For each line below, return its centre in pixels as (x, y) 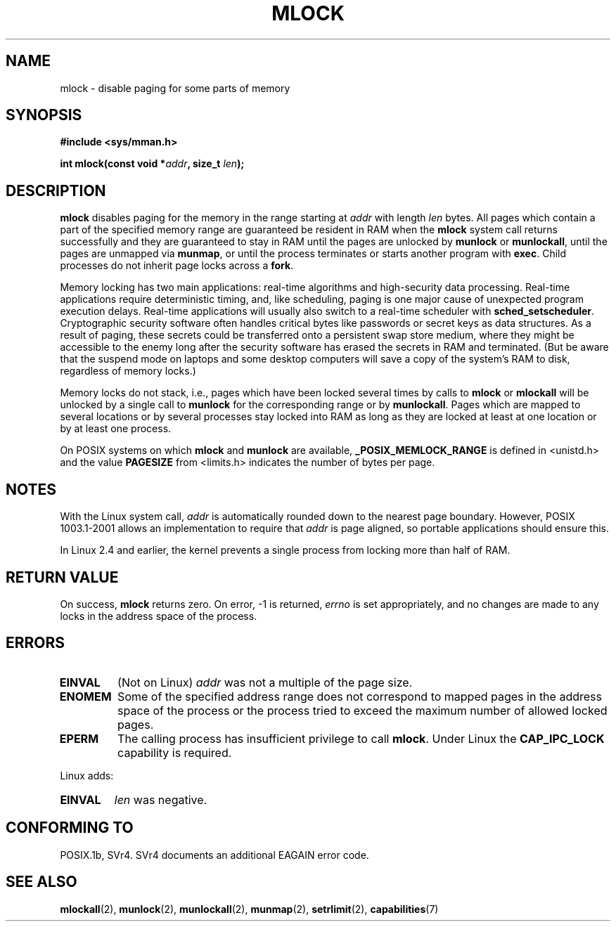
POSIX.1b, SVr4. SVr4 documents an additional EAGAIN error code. (214, 855)
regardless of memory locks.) (128, 371)
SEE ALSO (41, 882)
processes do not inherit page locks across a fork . (177, 266)
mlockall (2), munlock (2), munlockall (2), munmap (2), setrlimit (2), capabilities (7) (249, 909)
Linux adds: (87, 775)
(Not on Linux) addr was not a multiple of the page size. (265, 682)
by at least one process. (116, 429)
